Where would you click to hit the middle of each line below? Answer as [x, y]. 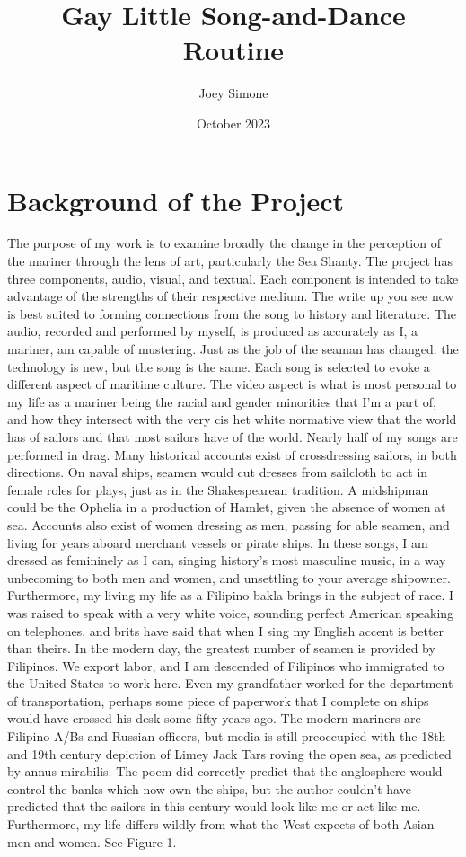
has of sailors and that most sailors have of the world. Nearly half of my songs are [233, 436]
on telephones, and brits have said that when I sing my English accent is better [226, 630]
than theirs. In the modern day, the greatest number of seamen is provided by [221, 648]
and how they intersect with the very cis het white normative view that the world [232, 419]
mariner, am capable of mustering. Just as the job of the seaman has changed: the [233, 349]
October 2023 [233, 123]
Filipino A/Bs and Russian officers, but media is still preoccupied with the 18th [227, 736]
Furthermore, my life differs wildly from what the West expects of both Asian [221, 824]
